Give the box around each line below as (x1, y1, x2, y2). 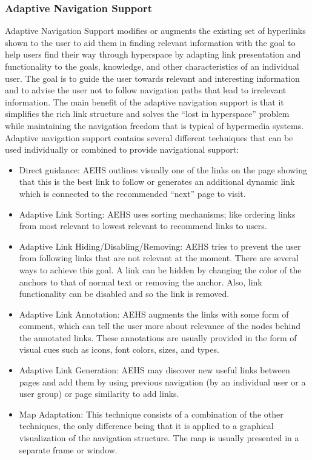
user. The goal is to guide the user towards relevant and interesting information (5, 72, 300, 84)
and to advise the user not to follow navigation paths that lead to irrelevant (5, 84, 287, 96)
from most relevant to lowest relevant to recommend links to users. (19, 219, 267, 232)
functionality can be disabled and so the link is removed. (19, 287, 230, 300)
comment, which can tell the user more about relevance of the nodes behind (19, 319, 300, 332)
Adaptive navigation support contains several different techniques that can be (5, 131, 293, 144)
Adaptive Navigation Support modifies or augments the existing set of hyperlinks (5, 24, 306, 37)
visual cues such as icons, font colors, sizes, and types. (19, 343, 219, 356)
